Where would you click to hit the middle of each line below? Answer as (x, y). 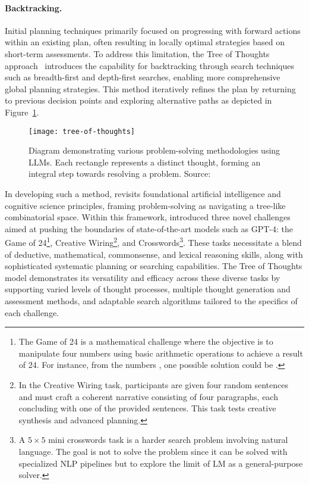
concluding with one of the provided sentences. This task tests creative (147, 408)
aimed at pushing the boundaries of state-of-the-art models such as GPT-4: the (149, 228)
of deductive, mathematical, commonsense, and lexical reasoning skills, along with (154, 254)
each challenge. (32, 312)
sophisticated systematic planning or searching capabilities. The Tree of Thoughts (154, 266)
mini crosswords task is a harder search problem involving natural (168, 440)
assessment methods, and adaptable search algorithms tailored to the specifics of (151, 300)
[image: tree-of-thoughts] (82, 131)
